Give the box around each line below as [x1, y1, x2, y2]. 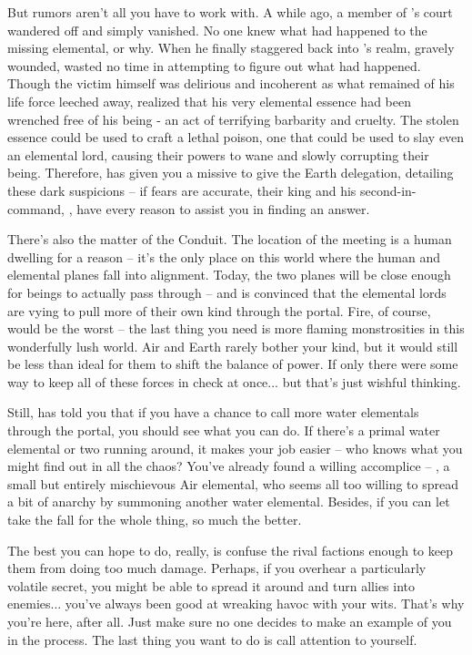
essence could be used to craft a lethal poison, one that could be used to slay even [7, 128, 465, 147]
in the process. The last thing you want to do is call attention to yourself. [7, 629, 417, 649]
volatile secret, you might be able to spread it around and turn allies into [7, 576, 416, 595]
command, [7, 199, 65, 218]
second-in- [359, 180, 417, 200]
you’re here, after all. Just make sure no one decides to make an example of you [7, 612, 452, 630]
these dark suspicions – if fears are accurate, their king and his [7, 180, 357, 200]
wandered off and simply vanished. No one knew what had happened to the [7, 20, 427, 39]
